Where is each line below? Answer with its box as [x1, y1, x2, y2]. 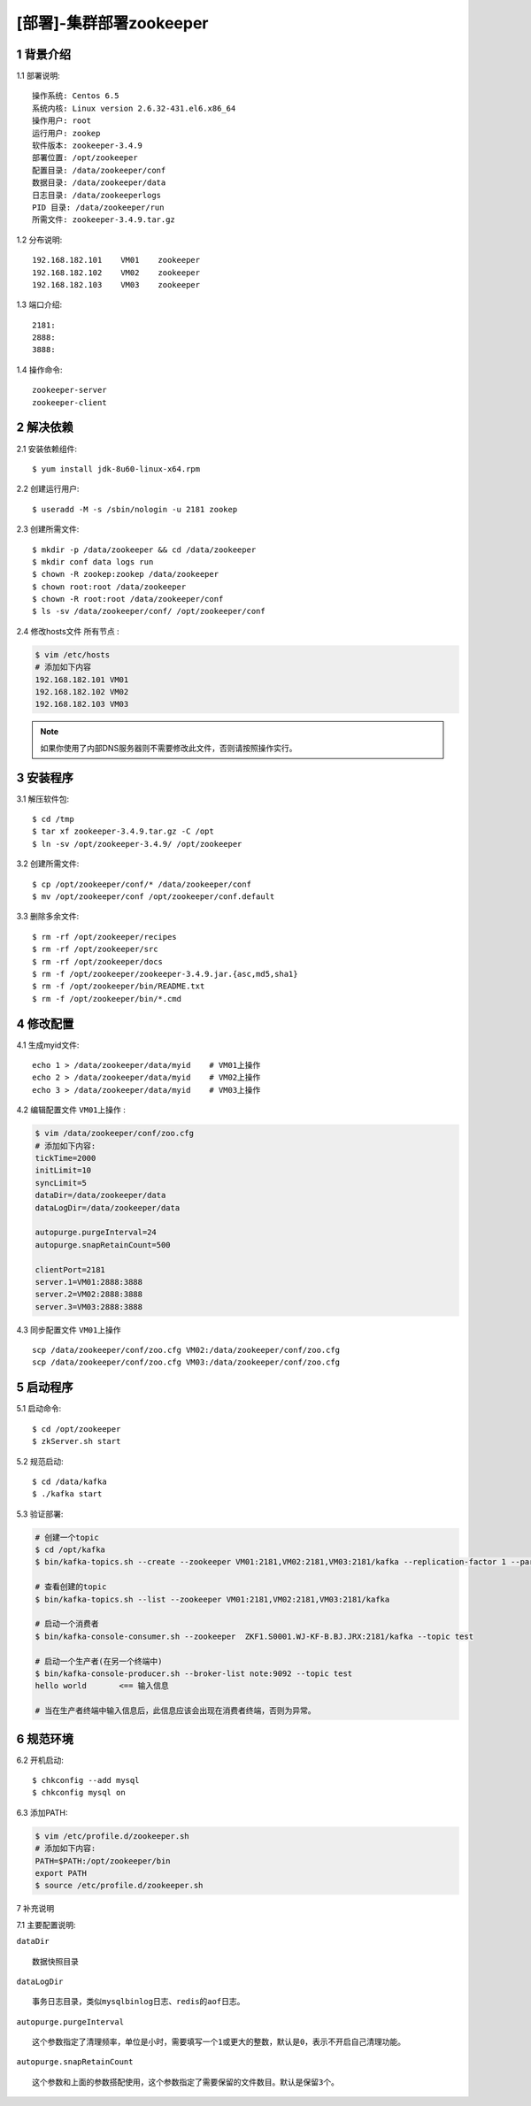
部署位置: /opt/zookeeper [32, 153, 138, 163]
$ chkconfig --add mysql [32, 1775, 140, 1786]
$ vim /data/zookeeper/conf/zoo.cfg [35, 1128, 195, 1139]
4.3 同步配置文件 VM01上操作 [16, 1324, 121, 1335]
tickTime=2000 [35, 1153, 96, 1163]
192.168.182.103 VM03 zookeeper [32, 280, 201, 289]
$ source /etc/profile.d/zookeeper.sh [35, 1880, 204, 1891]
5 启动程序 [16, 1380, 74, 1395]
